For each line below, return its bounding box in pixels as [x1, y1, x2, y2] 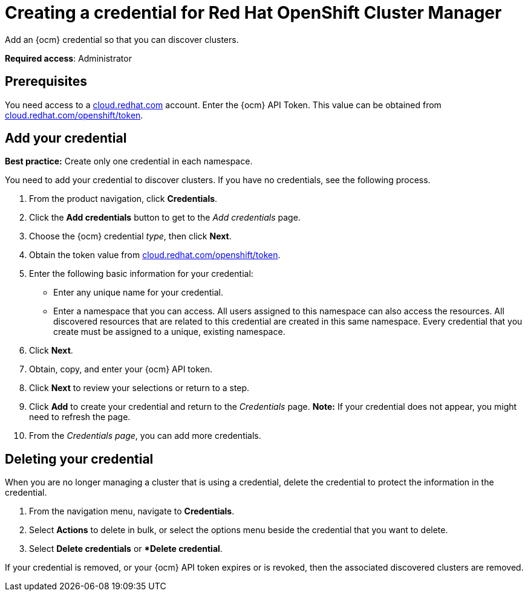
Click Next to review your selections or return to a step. [29, 383, 250, 394]
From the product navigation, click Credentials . [29, 193, 218, 204]
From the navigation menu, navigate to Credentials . [29, 506, 235, 517]
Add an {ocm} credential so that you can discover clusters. [5, 34, 239, 45]
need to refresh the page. [29, 412, 131, 423]
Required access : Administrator [5, 53, 132, 63]
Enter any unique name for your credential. [53, 287, 223, 298]
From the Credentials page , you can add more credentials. [29, 430, 261, 441]
